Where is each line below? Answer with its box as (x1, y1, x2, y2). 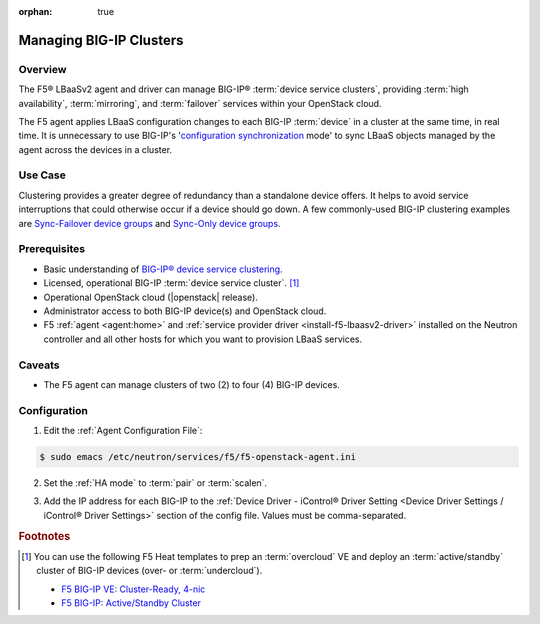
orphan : (18, 6, 53, 17)
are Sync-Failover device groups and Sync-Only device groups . (18, 217, 281, 229)
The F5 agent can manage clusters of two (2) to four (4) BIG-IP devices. (43, 378, 340, 390)
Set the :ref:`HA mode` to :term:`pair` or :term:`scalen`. (43, 476, 268, 489)
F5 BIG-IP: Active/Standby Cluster (61, 596, 202, 609)
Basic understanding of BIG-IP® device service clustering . (43, 263, 284, 275)
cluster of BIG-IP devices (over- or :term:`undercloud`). (36, 565, 263, 577)
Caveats (18, 358, 60, 372)
